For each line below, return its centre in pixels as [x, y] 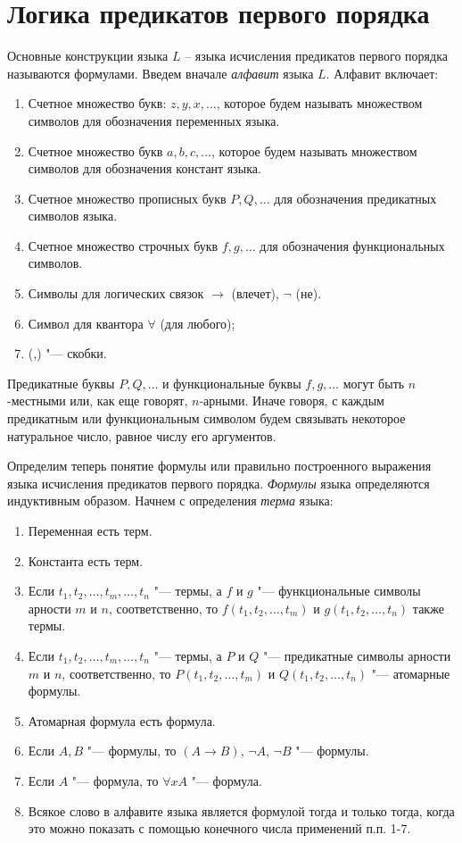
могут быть [374, 383]
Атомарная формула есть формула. [122, 720]
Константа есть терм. [86, 560]
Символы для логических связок [116, 293]
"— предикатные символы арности [357, 655]
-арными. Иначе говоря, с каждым [292, 401]
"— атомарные [411, 673]
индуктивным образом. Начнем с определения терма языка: [170, 501]
